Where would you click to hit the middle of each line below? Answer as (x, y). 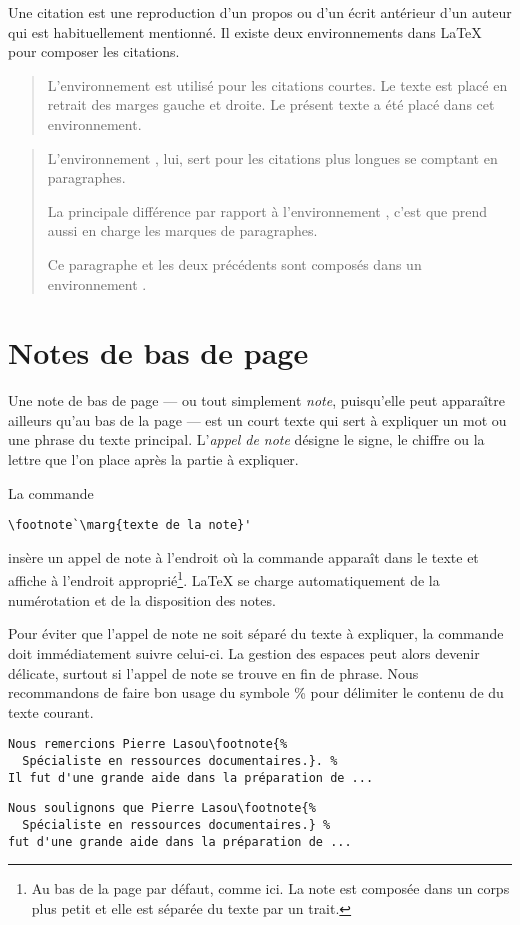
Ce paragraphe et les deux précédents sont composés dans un (234, 263)
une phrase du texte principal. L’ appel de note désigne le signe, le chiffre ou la (246, 439)
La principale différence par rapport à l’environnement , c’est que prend (267, 210)
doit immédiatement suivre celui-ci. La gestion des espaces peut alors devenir (244, 652)
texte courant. (51, 711)
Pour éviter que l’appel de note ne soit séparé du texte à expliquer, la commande (256, 633)
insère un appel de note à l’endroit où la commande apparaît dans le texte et (243, 556)
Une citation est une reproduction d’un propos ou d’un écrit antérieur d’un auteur (260, 12)
